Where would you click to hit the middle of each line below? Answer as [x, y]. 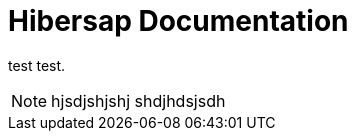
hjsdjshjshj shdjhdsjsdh [138, 100]
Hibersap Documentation [178, 21]
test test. [37, 65]
